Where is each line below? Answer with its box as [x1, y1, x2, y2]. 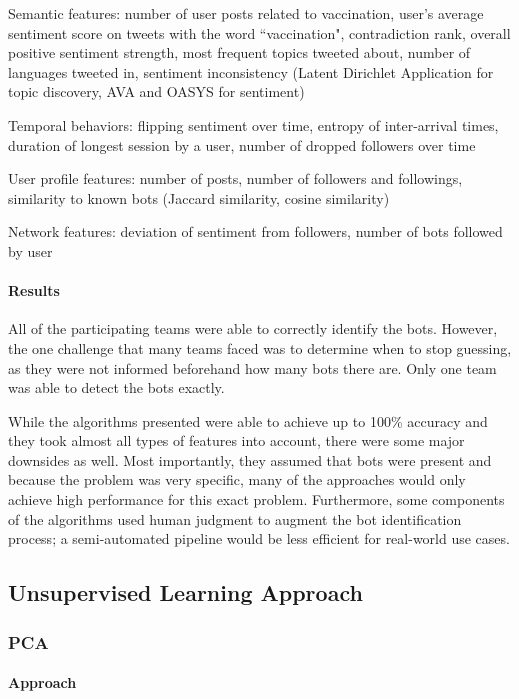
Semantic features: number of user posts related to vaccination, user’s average [8, 3, 484, 23]
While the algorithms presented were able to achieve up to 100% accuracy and [8, 410, 488, 431]
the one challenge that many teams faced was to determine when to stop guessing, [8, 337, 512, 358]
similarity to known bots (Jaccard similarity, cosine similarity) [8, 187, 390, 208]
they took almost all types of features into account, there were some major [8, 430, 465, 451]
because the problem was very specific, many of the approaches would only [8, 469, 466, 490]
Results [8, 280, 60, 301]
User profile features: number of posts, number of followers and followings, [8, 168, 463, 189]
